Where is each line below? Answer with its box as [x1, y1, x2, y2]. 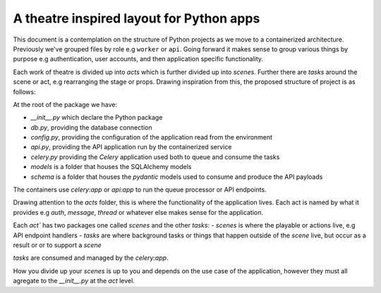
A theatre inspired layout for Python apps [13, 11, 260, 26]
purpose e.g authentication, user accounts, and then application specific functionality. [13, 55, 264, 63]
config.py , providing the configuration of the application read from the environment [30, 133, 273, 142]
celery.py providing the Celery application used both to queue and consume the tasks [30, 152, 280, 161]
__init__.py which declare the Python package [30, 113, 163, 122]
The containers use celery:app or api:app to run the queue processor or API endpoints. [13, 185, 267, 194]
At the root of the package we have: [13, 100, 118, 108]
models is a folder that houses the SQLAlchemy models [30, 163, 192, 171]
